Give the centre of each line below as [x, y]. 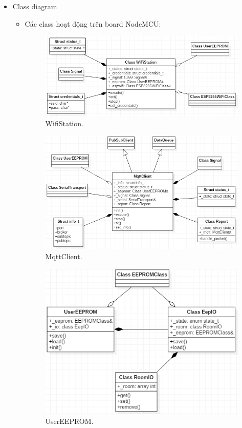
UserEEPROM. [69, 421]
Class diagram [35, 6]
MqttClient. [64, 256]
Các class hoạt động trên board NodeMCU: [93, 23]
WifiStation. [64, 123]
